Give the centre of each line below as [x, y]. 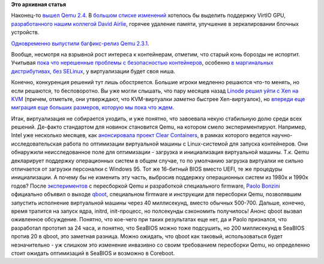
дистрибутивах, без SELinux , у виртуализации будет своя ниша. [93, 71]
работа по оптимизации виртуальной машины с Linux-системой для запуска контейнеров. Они [186, 144]
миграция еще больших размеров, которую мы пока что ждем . [92, 108]
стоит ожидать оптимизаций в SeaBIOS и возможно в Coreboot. [93, 253]
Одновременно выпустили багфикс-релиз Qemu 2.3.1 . [80, 43]
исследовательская [37, 144]
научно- [282, 135]
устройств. [25, 32]
